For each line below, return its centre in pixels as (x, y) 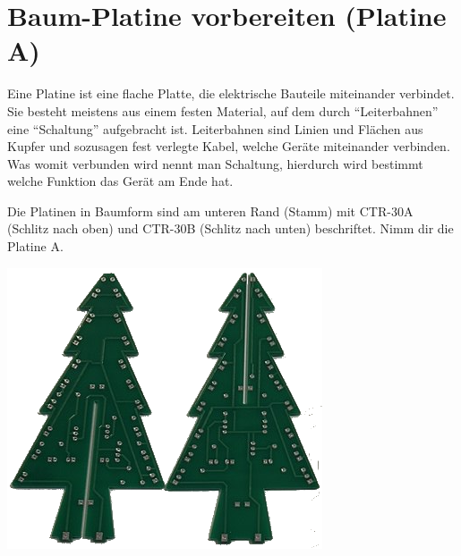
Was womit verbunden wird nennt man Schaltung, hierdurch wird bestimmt (215, 163)
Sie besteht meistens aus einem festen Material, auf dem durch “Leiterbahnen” (223, 110)
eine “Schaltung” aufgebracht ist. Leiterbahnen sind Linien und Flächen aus (215, 128)
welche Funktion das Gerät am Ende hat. (120, 181)
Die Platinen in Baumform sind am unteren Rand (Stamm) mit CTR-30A (210, 211)
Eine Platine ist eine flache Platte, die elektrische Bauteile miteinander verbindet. (231, 93)
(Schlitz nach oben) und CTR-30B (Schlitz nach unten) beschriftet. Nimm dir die (230, 228)
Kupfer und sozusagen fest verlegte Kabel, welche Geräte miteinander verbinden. (229, 146)
